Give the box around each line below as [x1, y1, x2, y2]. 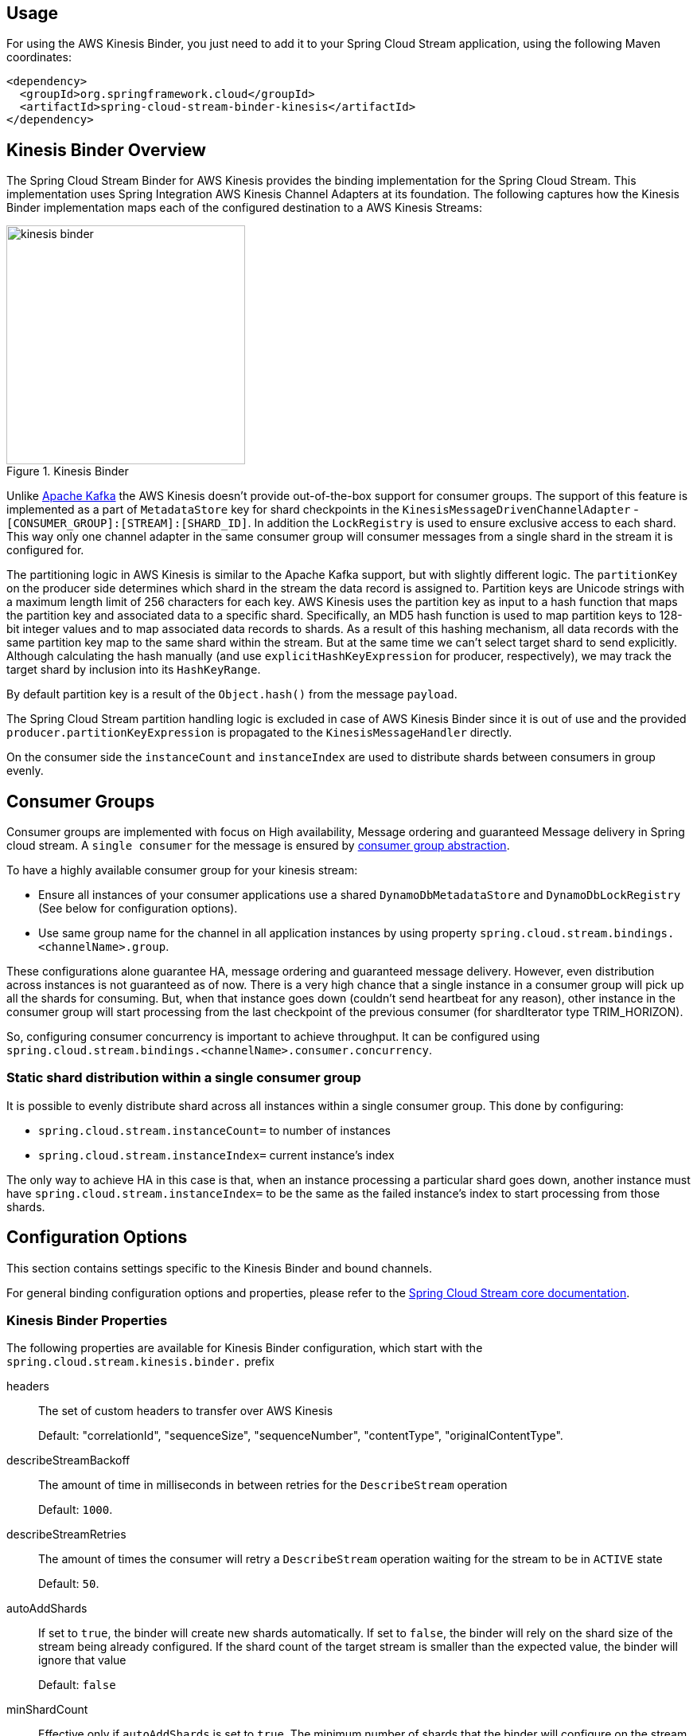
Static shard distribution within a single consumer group [6, 1069, 361, 1086]
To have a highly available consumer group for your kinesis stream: [6, 863, 358, 878]
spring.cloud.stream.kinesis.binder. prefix [6, 1355, 275, 1369]
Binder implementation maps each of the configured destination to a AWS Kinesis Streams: [6, 201, 482, 215]
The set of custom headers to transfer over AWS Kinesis [38, 1404, 333, 1418]
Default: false [38, 1678, 116, 1692]
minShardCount [6, 1703, 88, 1717]
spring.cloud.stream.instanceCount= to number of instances [38, 1123, 391, 1137]
